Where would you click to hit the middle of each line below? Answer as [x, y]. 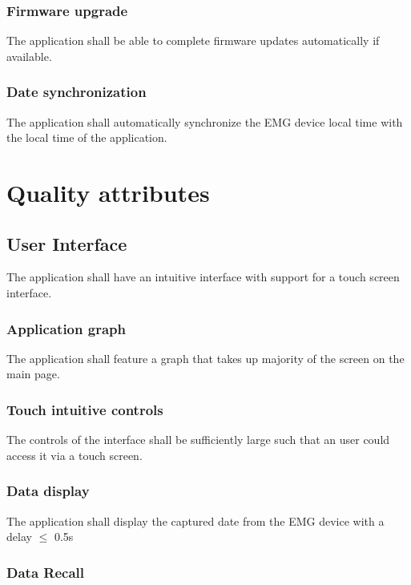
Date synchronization [77, 92]
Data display [48, 491]
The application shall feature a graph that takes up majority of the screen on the [205, 358]
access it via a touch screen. [75, 455]
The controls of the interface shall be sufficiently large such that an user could [198, 440]
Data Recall [45, 572]
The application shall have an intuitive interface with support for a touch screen [203, 277]
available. [29, 56]
